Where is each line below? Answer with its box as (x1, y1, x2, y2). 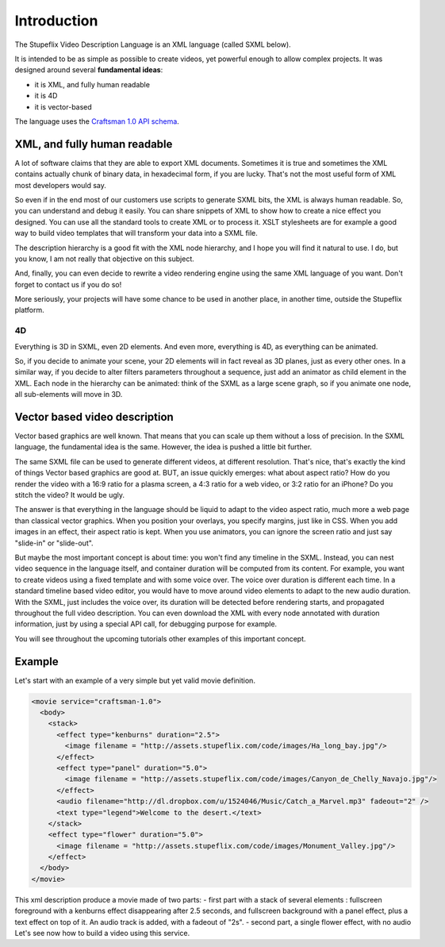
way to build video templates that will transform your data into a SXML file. (14, 229, 258, 238)
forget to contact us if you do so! (14, 279, 122, 289)
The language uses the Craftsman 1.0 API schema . (14, 116, 180, 126)
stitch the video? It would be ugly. (14, 491, 125, 500)
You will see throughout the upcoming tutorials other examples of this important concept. (14, 633, 306, 643)
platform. (14, 306, 45, 315)
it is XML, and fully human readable (34, 79, 151, 89)
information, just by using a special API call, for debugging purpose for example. (14, 619, 278, 629)
